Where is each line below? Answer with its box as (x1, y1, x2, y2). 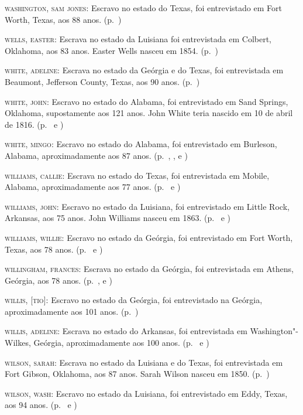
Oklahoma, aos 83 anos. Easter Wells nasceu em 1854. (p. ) (5, 44, 218, 56)
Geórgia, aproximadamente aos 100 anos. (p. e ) (33, 336, 209, 349)
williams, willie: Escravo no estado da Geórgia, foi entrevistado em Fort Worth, (5, 231, 293, 243)
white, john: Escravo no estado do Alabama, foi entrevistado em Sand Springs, (5, 95, 288, 107)
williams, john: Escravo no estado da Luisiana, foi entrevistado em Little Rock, (5, 200, 290, 212)
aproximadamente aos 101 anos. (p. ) (5, 305, 139, 317)
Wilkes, (5, 336, 31, 349)
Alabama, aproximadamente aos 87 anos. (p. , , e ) (5, 149, 188, 161)
